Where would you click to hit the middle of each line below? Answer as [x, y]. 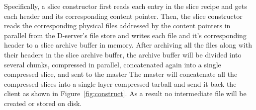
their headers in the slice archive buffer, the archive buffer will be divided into [123, 54]
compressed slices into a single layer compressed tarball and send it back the [120, 83]
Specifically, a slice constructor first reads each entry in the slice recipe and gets [126, 6]
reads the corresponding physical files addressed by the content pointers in [117, 26]
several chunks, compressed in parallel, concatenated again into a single [113, 64]
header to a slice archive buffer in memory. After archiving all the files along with [128, 45]
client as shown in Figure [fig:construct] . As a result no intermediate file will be [125, 93]
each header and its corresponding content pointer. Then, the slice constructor [123, 16]
